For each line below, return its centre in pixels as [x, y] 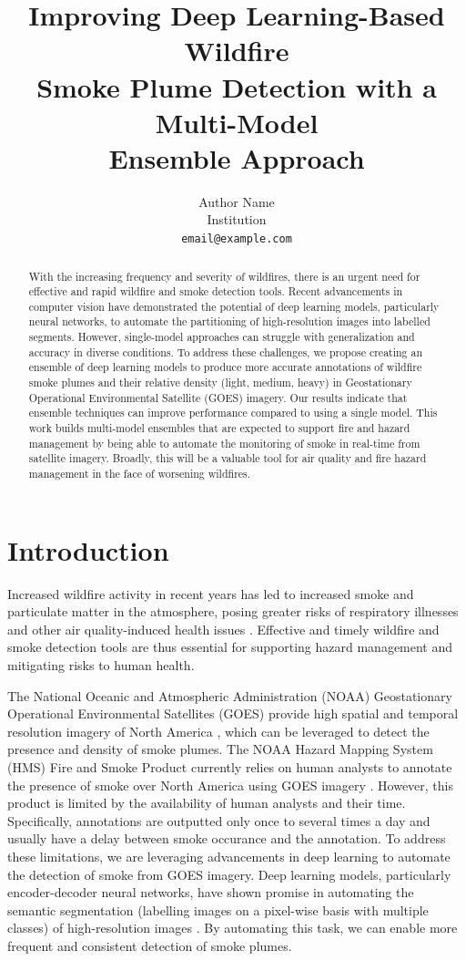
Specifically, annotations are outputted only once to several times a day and [219, 820]
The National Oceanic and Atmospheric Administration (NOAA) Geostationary [230, 695]
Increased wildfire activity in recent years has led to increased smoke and [211, 593]
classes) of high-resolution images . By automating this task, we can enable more [233, 928]
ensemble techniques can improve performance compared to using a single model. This [233, 413]
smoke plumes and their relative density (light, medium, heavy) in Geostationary [220, 382]
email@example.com [237, 239]
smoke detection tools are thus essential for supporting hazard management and [230, 647]
